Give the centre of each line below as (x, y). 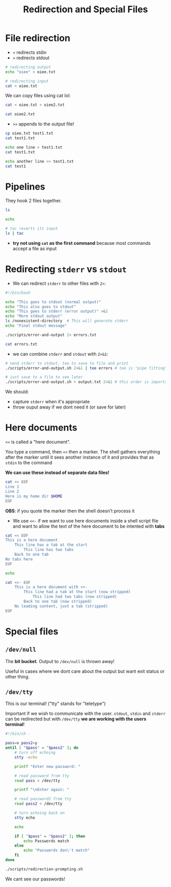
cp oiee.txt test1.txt (29, 133)
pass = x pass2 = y (21, 743)
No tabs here (19, 559)
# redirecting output (28, 67)
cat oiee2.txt (20, 114)
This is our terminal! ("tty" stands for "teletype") (55, 703)
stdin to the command (29, 463)
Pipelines (25, 186)
